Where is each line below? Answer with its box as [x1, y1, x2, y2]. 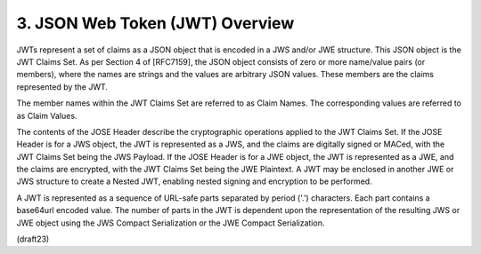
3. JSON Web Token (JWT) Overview [16, 13, 295, 33]
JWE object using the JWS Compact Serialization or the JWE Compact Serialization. [16, 218, 325, 228]
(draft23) [16, 234, 50, 244]
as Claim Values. [16, 110, 77, 121]
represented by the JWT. [16, 81, 109, 92]
